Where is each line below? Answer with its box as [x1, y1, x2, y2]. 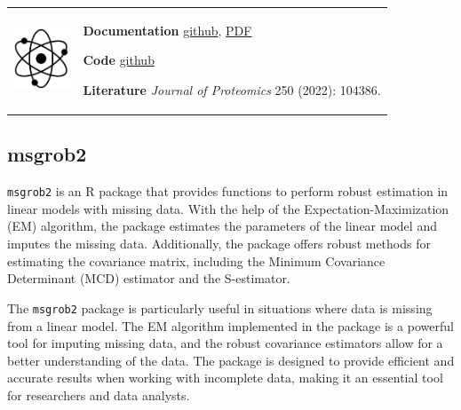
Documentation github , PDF [83, 20, 252, 39]
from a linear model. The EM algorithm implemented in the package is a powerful [7, 316, 454, 335]
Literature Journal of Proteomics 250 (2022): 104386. [83, 80, 381, 99]
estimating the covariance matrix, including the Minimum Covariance [7, 251, 385, 270]
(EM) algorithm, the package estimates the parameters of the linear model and [7, 217, 437, 235]
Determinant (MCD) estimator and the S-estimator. [7, 269, 290, 288]
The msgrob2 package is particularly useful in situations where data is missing [7, 298, 433, 317]
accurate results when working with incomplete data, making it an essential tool [7, 368, 443, 387]
